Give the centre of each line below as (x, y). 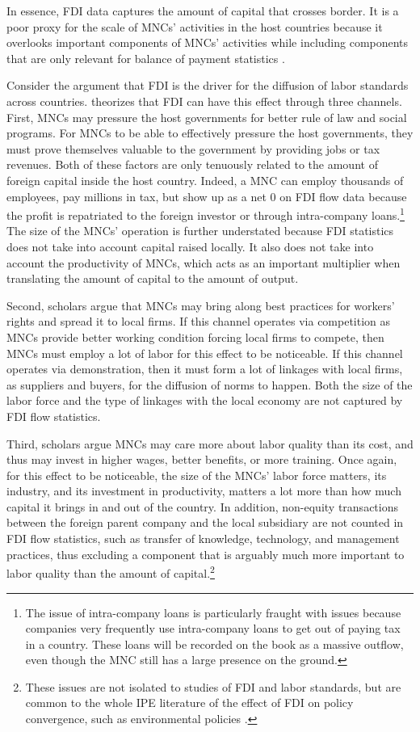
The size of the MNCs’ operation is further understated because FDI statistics (200, 231)
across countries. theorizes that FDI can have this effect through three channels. (204, 101)
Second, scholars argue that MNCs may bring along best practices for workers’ (201, 305)
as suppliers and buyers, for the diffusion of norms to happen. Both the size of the (210, 384)
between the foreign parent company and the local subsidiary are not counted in (205, 522)
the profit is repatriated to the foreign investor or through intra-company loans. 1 (206, 214)
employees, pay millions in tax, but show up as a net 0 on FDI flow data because (207, 196)
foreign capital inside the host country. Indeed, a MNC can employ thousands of (205, 180)
